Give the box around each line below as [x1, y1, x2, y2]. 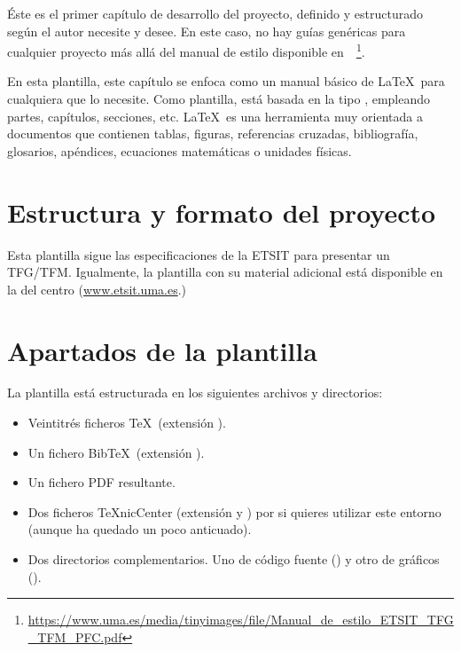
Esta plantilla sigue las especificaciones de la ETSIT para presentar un [7, 245, 390, 263]
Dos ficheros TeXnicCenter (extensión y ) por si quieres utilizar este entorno [27, 502, 441, 521]
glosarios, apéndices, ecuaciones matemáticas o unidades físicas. [7, 141, 352, 160]
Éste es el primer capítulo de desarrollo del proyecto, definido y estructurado [7, 4, 423, 22]
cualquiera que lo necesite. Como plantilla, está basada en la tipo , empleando [7, 90, 431, 108]
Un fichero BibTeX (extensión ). [27, 443, 205, 461]
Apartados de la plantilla [7, 332, 317, 368]
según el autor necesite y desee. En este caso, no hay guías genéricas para [7, 21, 406, 40]
